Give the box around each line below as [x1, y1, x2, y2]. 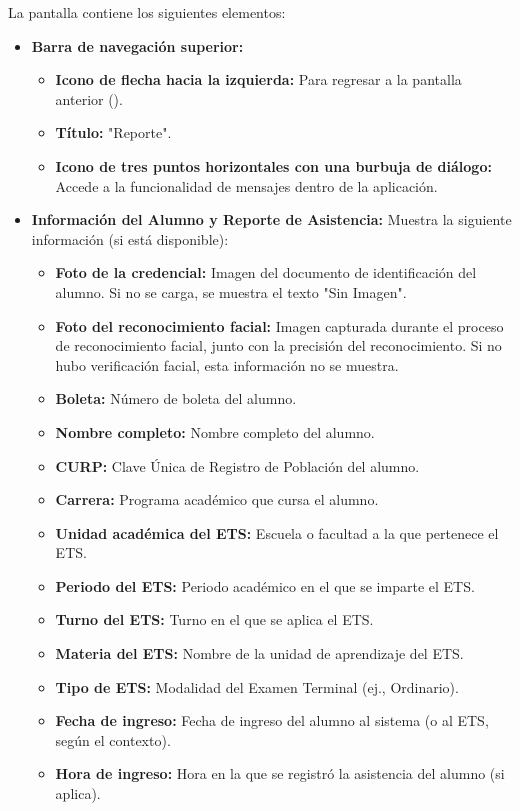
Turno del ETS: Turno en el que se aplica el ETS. [55, 609, 374, 630]
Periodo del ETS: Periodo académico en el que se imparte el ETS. [55, 575, 475, 596]
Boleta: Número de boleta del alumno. [55, 388, 297, 409]
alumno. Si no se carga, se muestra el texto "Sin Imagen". [55, 281, 407, 302]
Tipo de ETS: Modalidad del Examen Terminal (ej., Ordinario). [55, 676, 459, 697]
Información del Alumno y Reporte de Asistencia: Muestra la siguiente [31, 209, 512, 230]
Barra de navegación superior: [31, 35, 244, 56]
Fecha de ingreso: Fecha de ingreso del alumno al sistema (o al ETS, [55, 710, 489, 731]
